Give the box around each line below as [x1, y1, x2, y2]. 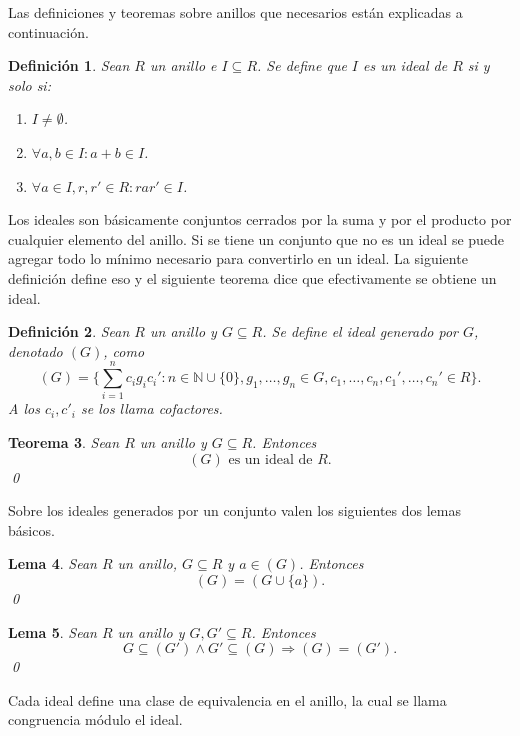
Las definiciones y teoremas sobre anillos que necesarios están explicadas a [8, 2, 463, 22]
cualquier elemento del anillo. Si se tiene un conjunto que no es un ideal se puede [8, 228, 505, 249]
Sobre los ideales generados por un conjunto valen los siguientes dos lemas [8, 500, 461, 521]
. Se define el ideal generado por [262, 321, 458, 342]
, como [103, 340, 145, 361]
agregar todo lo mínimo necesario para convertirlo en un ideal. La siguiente [8, 248, 468, 269]
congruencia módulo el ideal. [8, 709, 183, 730]
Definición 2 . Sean [8, 321, 130, 342]
